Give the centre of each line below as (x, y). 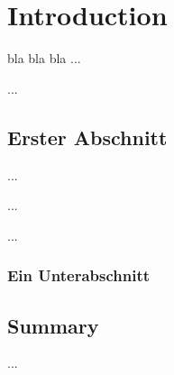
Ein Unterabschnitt (79, 275)
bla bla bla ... (44, 58)
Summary (53, 325)
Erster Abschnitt (87, 137)
